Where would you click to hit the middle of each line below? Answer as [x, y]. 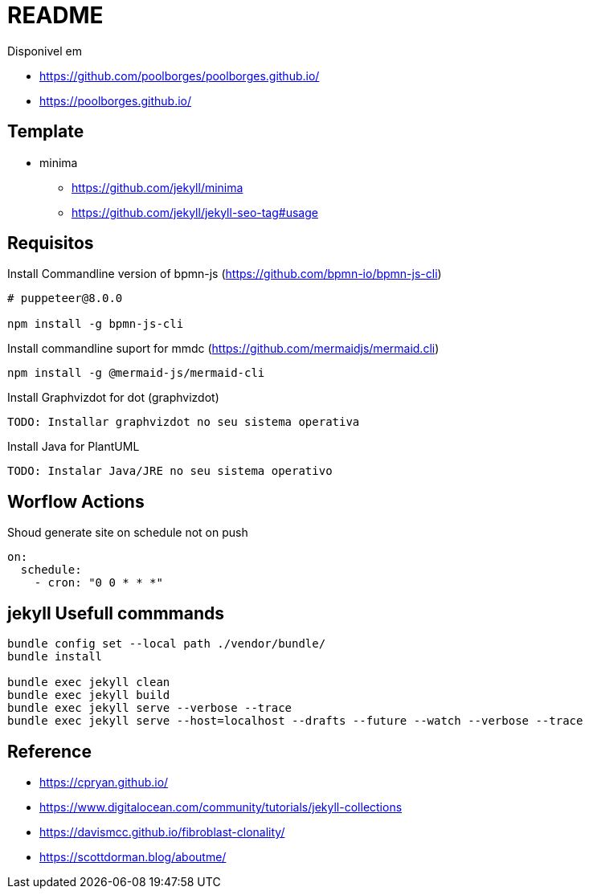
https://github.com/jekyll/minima [157, 187]
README [55, 15]
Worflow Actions [76, 501]
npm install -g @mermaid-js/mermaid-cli [136, 373]
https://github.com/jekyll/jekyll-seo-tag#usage [195, 212]
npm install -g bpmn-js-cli [96, 324]
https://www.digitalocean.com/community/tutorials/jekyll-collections [221, 807]
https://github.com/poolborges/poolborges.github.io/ [180, 76]
